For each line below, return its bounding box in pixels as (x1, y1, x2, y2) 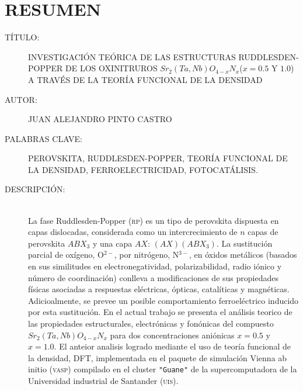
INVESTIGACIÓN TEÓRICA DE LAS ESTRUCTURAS (28, 50, 236, 63)
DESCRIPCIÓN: (5, 183, 65, 195)
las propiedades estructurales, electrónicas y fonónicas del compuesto (28, 317, 274, 329)
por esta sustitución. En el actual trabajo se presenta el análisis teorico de (28, 306, 292, 318)
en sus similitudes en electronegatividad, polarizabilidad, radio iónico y (28, 260, 282, 272)
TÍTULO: (5, 31, 40, 43)
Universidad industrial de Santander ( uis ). (28, 375, 179, 387)
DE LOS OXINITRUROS (65, 62, 158, 74)
